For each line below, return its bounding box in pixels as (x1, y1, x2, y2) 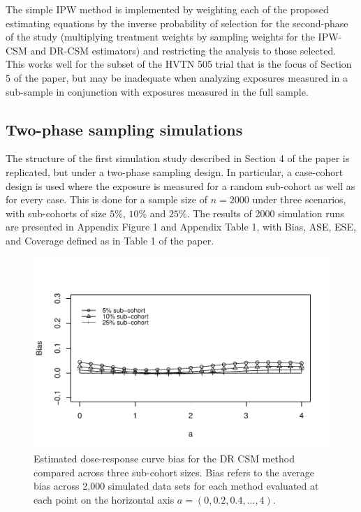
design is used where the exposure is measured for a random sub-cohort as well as (6, 178, 355, 193)
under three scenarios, (252, 192, 346, 207)
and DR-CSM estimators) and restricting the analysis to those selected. (30, 43, 337, 57)
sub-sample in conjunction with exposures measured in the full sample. (6, 84, 309, 98)
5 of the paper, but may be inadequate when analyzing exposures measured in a (6, 70, 348, 85)
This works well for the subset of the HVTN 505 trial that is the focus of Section (6, 57, 352, 71)
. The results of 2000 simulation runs (186, 205, 344, 220)
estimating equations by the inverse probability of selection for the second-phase (6, 15, 348, 30)
